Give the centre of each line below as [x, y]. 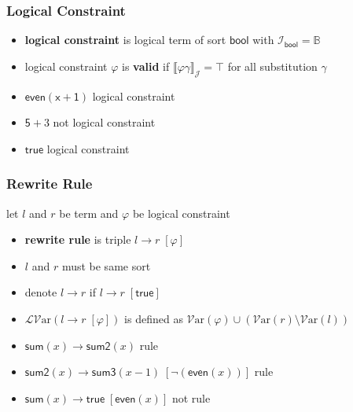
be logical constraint [181, 213]
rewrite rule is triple [78, 239]
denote [41, 292]
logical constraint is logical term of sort [125, 40]
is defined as [154, 318]
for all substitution [272, 66]
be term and [89, 213]
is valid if [146, 66]
